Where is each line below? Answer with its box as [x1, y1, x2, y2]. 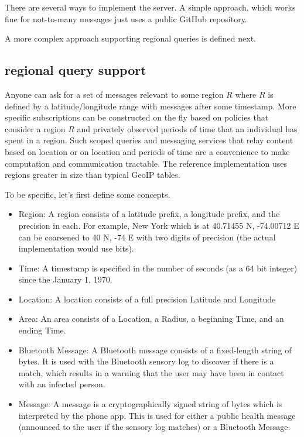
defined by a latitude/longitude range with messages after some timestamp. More [5, 99, 296, 112]
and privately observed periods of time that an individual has [77, 122, 298, 135]
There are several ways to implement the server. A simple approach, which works [5, 1, 296, 13]
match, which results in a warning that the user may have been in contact [18, 366, 284, 378]
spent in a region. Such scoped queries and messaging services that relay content [5, 134, 293, 146]
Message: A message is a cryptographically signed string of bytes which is [18, 398, 282, 410]
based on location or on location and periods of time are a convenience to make [5, 145, 290, 157]
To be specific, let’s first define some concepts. [5, 188, 170, 200]
